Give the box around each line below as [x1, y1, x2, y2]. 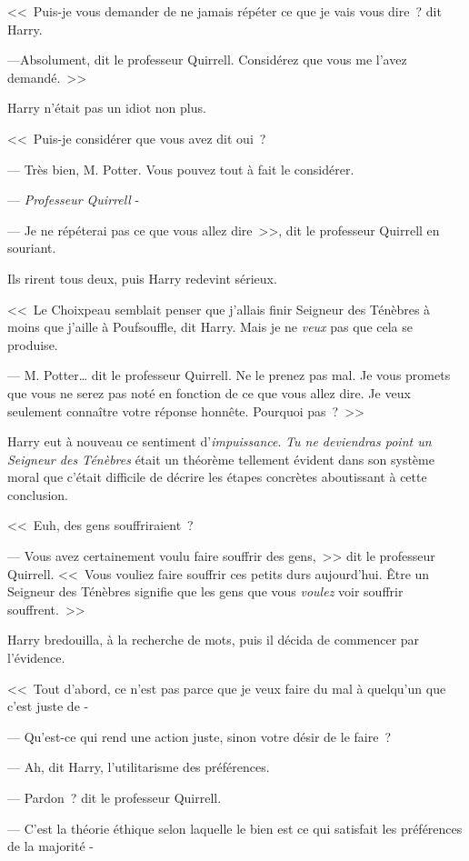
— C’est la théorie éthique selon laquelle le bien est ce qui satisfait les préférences [7, 818, 463, 837]
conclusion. [7, 485, 68, 504]
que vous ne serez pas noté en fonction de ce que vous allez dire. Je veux [7, 383, 411, 402]
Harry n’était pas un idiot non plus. [7, 98, 206, 117]
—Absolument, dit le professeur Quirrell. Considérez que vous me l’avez [7, 50, 407, 69]
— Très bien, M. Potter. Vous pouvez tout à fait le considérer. [7, 159, 354, 178]
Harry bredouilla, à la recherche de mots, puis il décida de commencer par [7, 630, 420, 649]
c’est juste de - [7, 696, 89, 716]
